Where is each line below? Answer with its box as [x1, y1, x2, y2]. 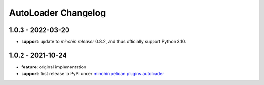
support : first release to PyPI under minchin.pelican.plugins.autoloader [21, 71, 165, 77]
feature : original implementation [21, 64, 87, 70]
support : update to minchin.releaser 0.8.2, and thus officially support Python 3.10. [21, 39, 186, 45]
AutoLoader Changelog [9, 7, 106, 18]
